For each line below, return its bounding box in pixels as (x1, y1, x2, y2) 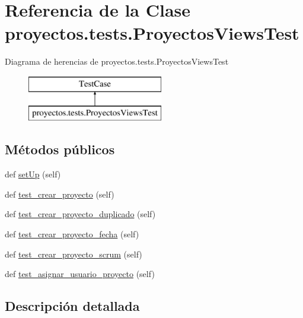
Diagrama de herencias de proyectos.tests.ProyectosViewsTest (5, 55, 229, 68)
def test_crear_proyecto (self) (5, 187, 114, 200)
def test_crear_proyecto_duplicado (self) (5, 208, 156, 220)
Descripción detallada (5, 297, 140, 315)
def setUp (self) (5, 168, 61, 180)
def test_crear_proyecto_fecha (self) (5, 228, 139, 240)
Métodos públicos (5, 140, 115, 158)
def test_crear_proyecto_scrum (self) (5, 247, 142, 260)
